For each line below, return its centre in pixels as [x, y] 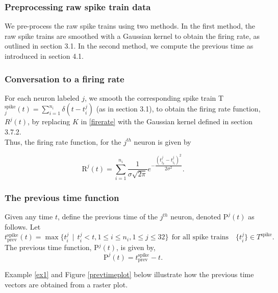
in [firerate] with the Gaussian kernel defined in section [167, 121]
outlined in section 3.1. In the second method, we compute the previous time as [129, 46]
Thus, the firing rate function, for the [63, 141]
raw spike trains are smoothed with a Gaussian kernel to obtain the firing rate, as [132, 36]
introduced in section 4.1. [44, 56]
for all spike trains [200, 238]
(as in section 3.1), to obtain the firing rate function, [178, 109]
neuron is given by [162, 141]
